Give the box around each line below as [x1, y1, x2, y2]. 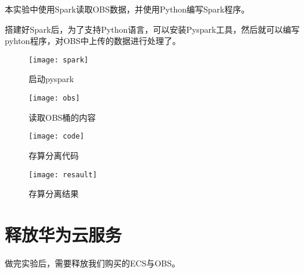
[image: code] [29, 132, 85, 141]
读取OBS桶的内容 [29, 111, 96, 123]
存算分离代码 [29, 149, 79, 161]
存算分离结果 [29, 187, 79, 200]
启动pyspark [29, 73, 74, 85]
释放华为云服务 [5, 222, 122, 246]
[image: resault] [29, 170, 97, 179]
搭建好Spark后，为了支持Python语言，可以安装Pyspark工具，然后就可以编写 [5, 23, 300, 35]
